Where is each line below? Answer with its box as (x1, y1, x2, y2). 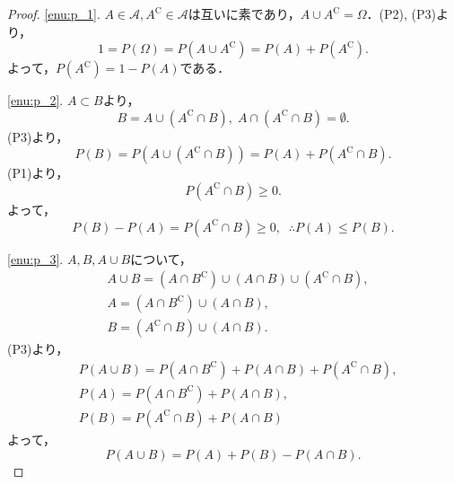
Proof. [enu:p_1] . (7, 4, 100, 22)
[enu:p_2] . (7, 91, 64, 110)
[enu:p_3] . (7, 249, 64, 268)
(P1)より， (7, 163, 69, 182)
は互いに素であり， (188, 4, 301, 22)
